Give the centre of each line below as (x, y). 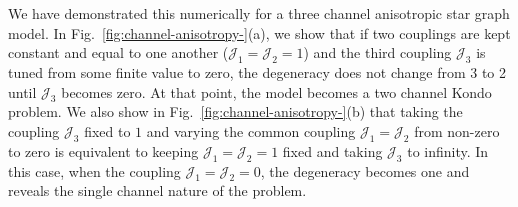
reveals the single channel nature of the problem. (157, 190)
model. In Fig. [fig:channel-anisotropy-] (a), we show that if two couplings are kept (259, 32)
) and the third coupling (377, 52)
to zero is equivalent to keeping (103, 150)
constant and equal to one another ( (118, 52)
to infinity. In (448, 150)
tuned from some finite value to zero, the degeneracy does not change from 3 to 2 (257, 71)
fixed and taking (332, 150)
